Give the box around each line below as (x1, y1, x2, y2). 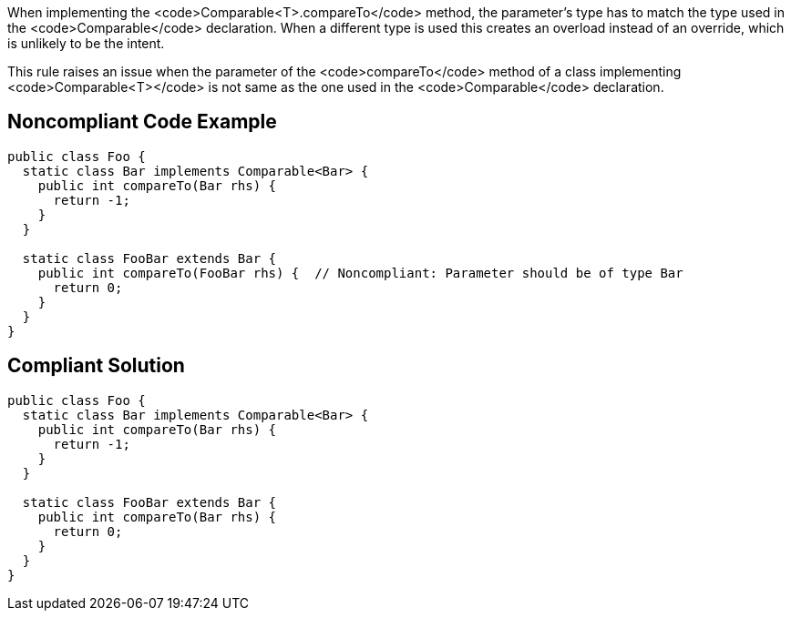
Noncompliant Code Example (7, 110, 277, 134)
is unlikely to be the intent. (7, 35, 165, 51)
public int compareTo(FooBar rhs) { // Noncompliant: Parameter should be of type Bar (37, 265, 683, 280)
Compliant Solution (7, 354, 185, 378)
